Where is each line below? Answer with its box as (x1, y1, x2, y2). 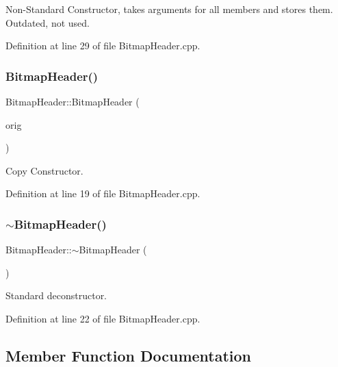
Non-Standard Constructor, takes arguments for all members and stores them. (5, 2, 333, 16)
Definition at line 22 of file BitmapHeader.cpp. (5, 311, 200, 325)
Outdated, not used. (5, 15, 90, 29)
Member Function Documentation (5, 344, 252, 366)
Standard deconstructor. (5, 288, 107, 303)
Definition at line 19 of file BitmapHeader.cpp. (5, 186, 200, 201)
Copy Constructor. (5, 163, 83, 177)
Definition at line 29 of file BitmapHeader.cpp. (5, 38, 200, 53)
